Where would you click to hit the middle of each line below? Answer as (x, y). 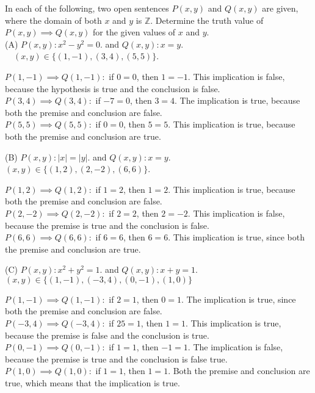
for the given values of (134, 32)
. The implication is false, (235, 347)
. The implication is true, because (237, 100)
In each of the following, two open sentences (87, 8)
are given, (280, 8)
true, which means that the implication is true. (92, 383)
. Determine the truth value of (207, 20)
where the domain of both (53, 20)
